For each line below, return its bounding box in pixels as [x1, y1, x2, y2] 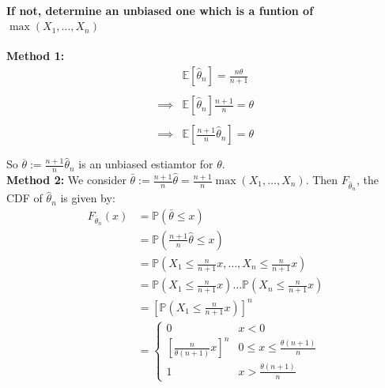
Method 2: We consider [6, 171, 126, 188]
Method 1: [6, 47, 65, 64]
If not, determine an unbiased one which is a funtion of [6, 2, 314, 18]
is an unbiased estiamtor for [78, 156, 213, 172]
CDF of [6, 190, 43, 206]
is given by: [60, 190, 115, 206]
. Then [305, 171, 338, 188]
